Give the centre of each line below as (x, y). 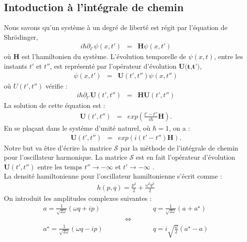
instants (15, 66)
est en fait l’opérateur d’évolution (185, 157)
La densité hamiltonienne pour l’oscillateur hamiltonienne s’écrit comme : (113, 176)
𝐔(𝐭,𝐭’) (189, 67)
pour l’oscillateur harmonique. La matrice (66, 157)
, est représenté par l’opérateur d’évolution (113, 66)
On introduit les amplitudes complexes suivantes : (78, 198)
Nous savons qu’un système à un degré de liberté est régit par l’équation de (116, 27)
